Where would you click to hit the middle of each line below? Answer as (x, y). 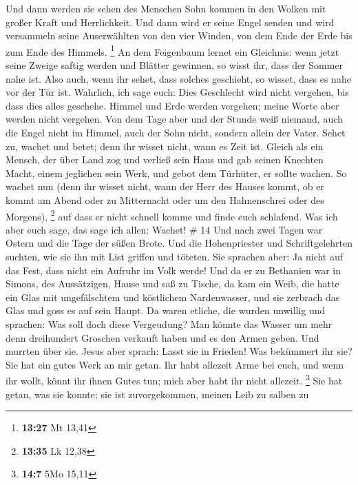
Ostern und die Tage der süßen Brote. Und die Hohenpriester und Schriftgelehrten (179, 243)
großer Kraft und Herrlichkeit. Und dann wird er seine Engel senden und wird (170, 22)
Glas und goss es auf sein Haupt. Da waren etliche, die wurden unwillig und (166, 310)
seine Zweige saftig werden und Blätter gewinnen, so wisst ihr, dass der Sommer (175, 65)
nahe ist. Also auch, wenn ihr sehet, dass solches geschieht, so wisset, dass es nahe (178, 78)
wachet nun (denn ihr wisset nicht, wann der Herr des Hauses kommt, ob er (165, 186)
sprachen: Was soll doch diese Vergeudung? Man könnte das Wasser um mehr (169, 323)
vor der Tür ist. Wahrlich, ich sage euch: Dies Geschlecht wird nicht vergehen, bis (177, 92)
